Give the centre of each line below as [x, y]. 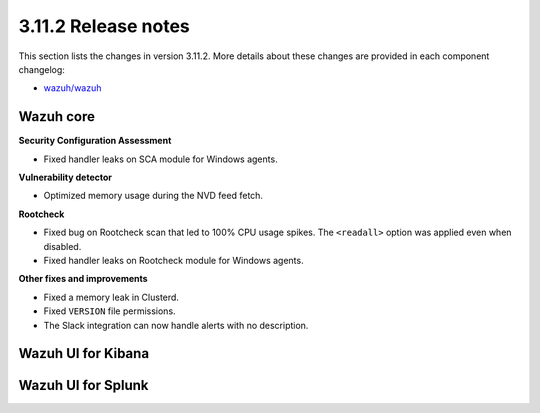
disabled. [62, 246]
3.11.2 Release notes [104, 26]
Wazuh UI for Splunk [83, 385]
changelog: [41, 69]
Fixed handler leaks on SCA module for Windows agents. [161, 159]
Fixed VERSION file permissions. [109, 311]
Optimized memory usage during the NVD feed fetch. [153, 196]
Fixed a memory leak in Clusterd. [111, 297]
